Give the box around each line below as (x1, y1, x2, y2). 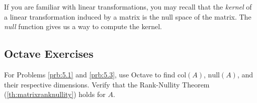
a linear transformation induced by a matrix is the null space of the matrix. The (4, 11, 251, 22)
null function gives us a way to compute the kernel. (4, 21, 162, 32)
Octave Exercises (4, 46, 94, 61)
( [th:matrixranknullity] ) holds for (4, 89, 106, 99)
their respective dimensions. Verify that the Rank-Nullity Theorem (4, 79, 210, 89)
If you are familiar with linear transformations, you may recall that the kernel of (4, 2, 252, 12)
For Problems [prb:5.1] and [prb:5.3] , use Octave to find (4, 69, 176, 79)
